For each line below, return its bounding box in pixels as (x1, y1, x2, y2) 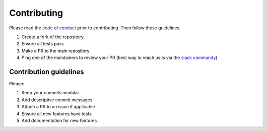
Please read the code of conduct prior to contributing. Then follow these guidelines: (9, 25, 181, 31)
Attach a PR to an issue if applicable (21, 104, 95, 110)
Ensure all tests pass (21, 41, 64, 47)
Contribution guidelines (9, 67, 84, 76)
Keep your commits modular (21, 90, 79, 96)
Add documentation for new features (21, 117, 97, 124)
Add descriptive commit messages (21, 97, 93, 103)
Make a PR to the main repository (21, 48, 90, 54)
